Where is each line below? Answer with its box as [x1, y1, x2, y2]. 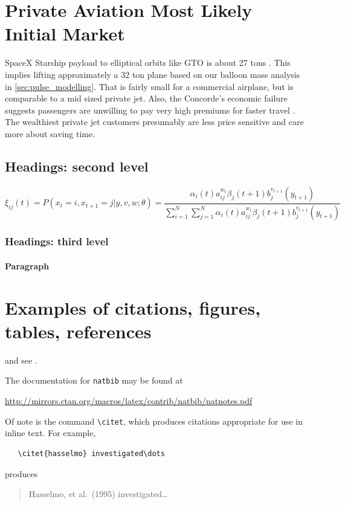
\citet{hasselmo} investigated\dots [18, 449, 165, 458]
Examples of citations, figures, [5, 295, 261, 320]
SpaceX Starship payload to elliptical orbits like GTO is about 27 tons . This [5, 56, 291, 69]
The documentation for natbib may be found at [5, 374, 183, 387]
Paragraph [5, 259, 50, 272]
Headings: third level [5, 234, 109, 249]
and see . [5, 353, 37, 366]
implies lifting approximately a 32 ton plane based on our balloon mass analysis [5, 68, 300, 80]
